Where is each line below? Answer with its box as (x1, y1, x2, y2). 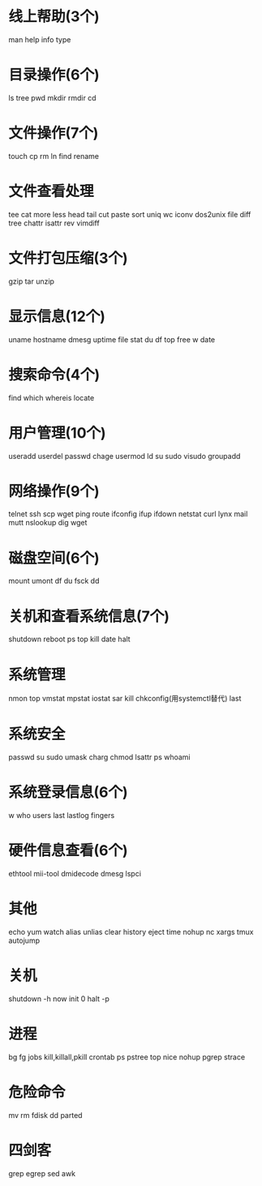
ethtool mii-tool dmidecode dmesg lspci (8, 869, 142, 879)
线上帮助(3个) (8, 7, 100, 26)
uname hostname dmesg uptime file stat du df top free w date (8, 334, 216, 345)
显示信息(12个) (8, 307, 105, 325)
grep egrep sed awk (8, 1168, 75, 1178)
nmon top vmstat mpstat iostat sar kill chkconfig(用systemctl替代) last (8, 694, 242, 704)
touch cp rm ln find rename (8, 151, 100, 161)
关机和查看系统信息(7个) (8, 607, 170, 625)
